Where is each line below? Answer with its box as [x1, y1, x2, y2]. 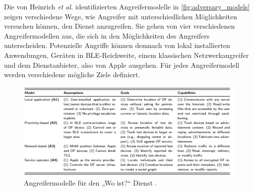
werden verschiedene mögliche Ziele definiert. [4, 69, 140, 80]
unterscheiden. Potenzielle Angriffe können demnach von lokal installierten [4, 40, 230, 50]
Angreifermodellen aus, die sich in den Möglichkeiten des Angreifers [4, 30, 210, 41]
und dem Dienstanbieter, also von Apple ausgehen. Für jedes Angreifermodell [4, 59, 240, 70]
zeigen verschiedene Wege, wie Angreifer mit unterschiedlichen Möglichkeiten [4, 11, 238, 21]
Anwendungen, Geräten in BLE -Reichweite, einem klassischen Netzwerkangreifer [4, 49, 249, 60]
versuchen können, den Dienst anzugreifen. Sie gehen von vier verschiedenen [4, 21, 235, 31]
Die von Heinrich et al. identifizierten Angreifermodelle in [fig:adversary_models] [4, 1, 250, 11]
